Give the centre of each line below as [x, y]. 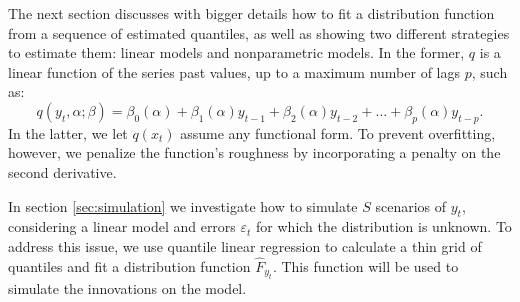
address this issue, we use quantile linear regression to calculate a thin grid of [245, 245]
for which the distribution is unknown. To [384, 226]
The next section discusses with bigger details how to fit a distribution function [251, 13]
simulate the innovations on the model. [127, 288]
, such [489, 71]
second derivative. [62, 171]
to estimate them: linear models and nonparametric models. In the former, [236, 52]
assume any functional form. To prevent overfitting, [338, 132]
